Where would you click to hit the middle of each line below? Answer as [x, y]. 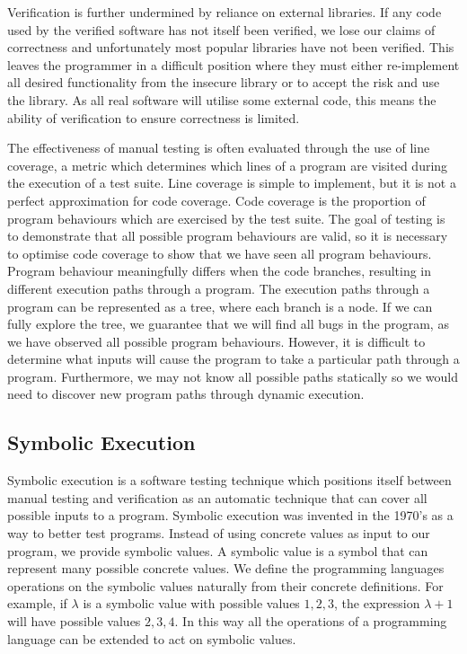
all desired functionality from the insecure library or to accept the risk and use [224, 82]
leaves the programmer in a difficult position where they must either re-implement [233, 64]
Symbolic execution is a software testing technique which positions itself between [229, 480]
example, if [37, 603]
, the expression [377, 603]
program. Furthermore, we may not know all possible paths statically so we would [233, 376]
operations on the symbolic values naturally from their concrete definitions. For [225, 585]
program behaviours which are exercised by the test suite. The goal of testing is [226, 218]
